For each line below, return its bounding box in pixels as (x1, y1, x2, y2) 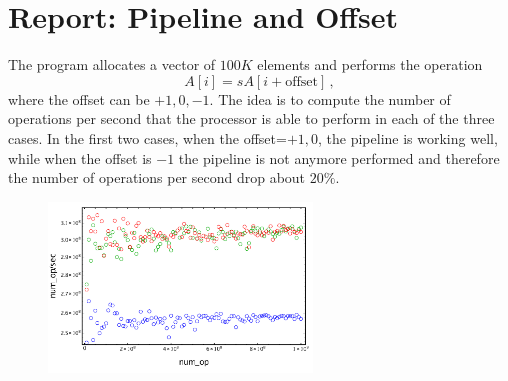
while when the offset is (8, 147, 152, 168)
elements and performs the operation (257, 54, 483, 75)
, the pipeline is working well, (318, 127, 498, 148)
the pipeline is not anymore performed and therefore (178, 147, 500, 168)
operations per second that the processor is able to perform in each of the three (8, 108, 495, 129)
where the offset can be (8, 88, 150, 109)
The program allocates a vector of (8, 54, 216, 75)
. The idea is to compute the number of (209, 88, 451, 109)
